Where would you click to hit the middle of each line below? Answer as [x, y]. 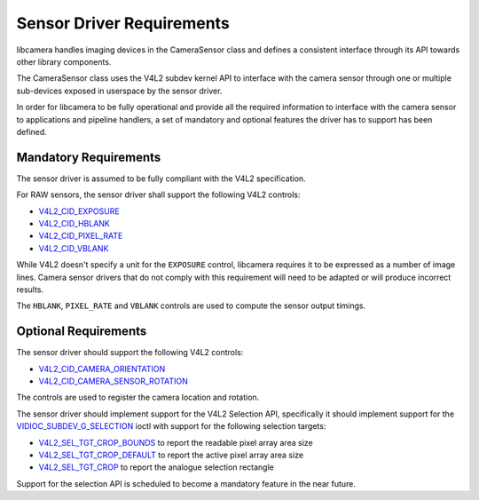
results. [30, 290]
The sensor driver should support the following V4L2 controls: [130, 353]
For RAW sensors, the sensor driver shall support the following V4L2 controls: [158, 194]
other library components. [64, 61]
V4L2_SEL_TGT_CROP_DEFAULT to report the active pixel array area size [171, 455]
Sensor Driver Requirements [123, 23]
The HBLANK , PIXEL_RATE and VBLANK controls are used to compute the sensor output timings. [191, 306]
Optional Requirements [82, 332]
